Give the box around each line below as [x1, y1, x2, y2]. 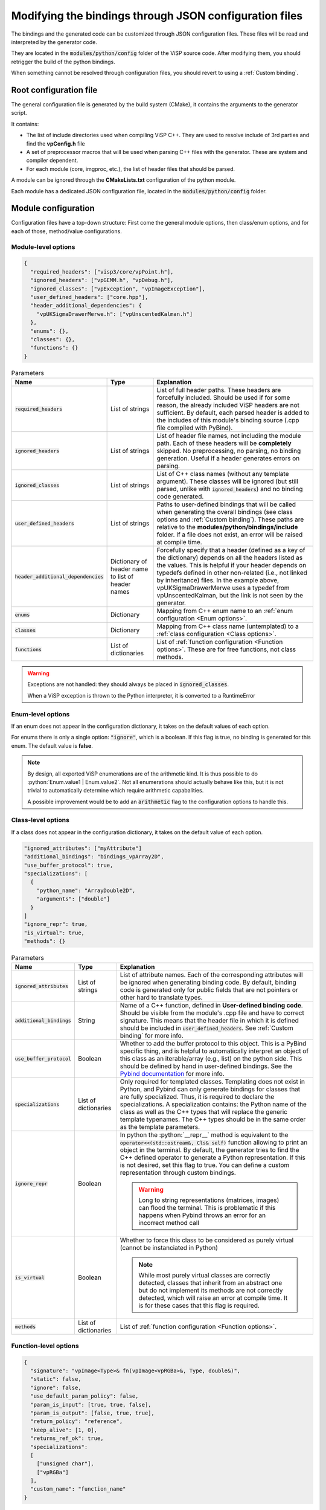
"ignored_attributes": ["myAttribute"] [24, 844, 142, 852]
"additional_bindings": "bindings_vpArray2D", [24, 853, 164, 860]
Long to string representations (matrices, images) [138, 1196, 280, 1204]
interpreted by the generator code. [11, 38, 98, 45]
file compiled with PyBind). [156, 423, 233, 432]
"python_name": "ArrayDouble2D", [36, 887, 136, 894]
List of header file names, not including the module [156, 432, 301, 440]
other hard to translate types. [120, 994, 203, 1002]
